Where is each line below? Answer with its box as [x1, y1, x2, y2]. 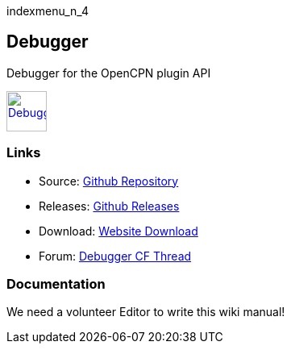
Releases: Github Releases [39, 198, 180, 213]
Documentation [6, 275, 106, 292]
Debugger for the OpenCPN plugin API [6, 65, 211, 80]
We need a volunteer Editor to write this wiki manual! [6, 305, 285, 319]
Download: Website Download [39, 223, 198, 238]
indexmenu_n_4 [6, 4, 89, 18]
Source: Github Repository [39, 173, 179, 188]
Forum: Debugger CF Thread [39, 248, 192, 263]
